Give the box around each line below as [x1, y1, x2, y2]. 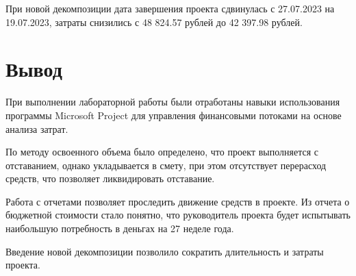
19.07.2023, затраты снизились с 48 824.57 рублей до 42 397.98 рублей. [5, 14, 303, 29]
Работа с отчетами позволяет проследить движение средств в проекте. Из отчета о [5, 194, 350, 208]
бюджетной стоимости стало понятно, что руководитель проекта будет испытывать [5, 208, 351, 222]
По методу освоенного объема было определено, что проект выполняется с [5, 145, 318, 159]
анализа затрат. [5, 121, 68, 136]
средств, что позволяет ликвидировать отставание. [5, 171, 215, 186]
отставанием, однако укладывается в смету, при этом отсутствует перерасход [5, 158, 327, 172]
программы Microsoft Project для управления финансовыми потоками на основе [5, 108, 342, 122]
